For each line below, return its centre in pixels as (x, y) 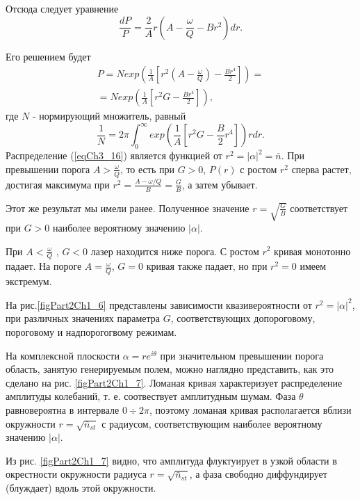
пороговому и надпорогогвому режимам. (91, 331)
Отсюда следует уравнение (62, 8)
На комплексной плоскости (63, 355)
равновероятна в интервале (63, 409)
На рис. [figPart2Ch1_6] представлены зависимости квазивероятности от (159, 304)
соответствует (319, 208)
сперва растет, (321, 169)
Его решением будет (48, 56)
